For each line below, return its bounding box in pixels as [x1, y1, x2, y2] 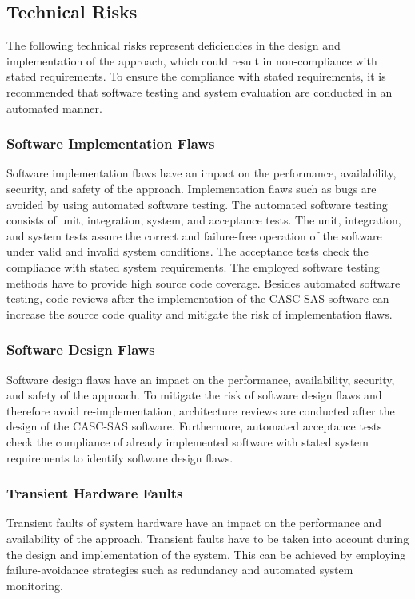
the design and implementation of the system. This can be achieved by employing [6, 545, 406, 562]
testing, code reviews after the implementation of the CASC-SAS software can [6, 290, 389, 307]
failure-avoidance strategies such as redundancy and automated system [6, 561, 353, 578]
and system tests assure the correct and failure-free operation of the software [6, 227, 382, 244]
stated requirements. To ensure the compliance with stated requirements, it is [6, 68, 386, 85]
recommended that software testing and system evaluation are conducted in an [6, 83, 393, 100]
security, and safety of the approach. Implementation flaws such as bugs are [6, 180, 377, 196]
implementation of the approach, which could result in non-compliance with [6, 52, 377, 69]
